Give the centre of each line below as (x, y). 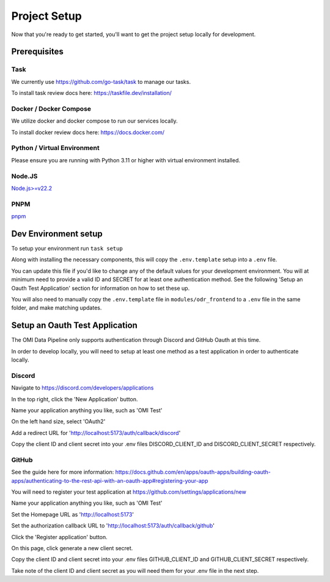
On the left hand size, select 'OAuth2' (58, 421)
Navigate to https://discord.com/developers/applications (82, 388)
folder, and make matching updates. (57, 308)
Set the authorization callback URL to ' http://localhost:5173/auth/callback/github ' (113, 526)
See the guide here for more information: (63, 472)
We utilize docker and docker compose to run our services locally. (95, 121)
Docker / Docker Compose (51, 108)
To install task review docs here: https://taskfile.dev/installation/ (92, 93)
